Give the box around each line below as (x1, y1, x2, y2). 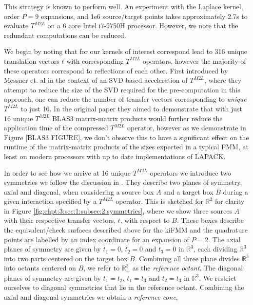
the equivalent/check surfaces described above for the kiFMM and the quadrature (4, 225, 248, 235)
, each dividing (193, 244, 237, 254)
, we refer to (83, 263, 120, 273)
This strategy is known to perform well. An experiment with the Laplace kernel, (4, 1, 243, 11)
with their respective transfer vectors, (4, 215, 116, 225)
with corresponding (66, 55, 124, 66)
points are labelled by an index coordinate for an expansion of (4, 234, 189, 244)
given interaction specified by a (4, 196, 97, 206)
